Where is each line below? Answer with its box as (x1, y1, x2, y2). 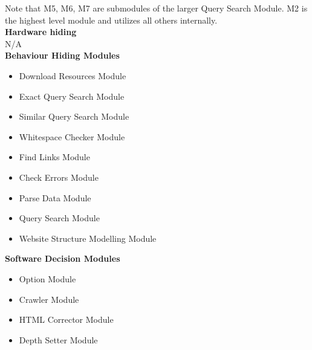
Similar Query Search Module (19, 110, 129, 123)
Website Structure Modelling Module (19, 232, 157, 244)
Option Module (19, 272, 76, 285)
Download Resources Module (19, 69, 126, 82)
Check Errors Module (19, 170, 99, 183)
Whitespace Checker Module (19, 130, 125, 143)
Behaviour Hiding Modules (5, 49, 120, 62)
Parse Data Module (19, 191, 91, 204)
